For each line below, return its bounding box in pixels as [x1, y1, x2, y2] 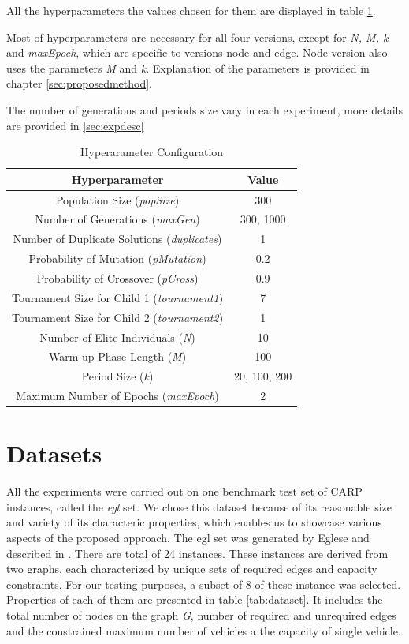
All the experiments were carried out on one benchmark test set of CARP [6, 483, 363, 500]
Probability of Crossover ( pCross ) [36, 269, 199, 286]
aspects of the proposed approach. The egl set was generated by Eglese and [6, 530, 370, 546]
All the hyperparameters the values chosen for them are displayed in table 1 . [6, 2, 376, 18]
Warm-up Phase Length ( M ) [49, 348, 187, 365]
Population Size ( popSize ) [55, 191, 180, 208]
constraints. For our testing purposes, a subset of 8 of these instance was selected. [6, 575, 401, 592]
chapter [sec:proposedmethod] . [6, 75, 152, 92]
